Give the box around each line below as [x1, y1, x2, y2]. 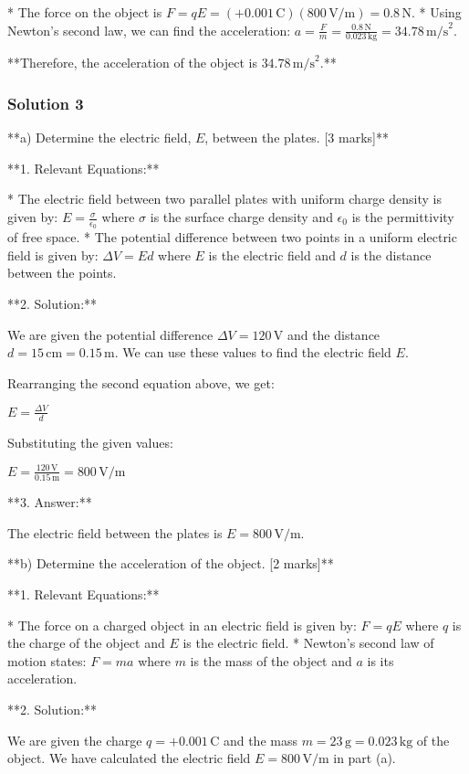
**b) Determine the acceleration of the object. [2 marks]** [7, 554, 334, 573]
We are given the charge [7, 730, 142, 749]
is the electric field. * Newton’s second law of [182, 633, 434, 652]
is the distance [350, 245, 432, 264]
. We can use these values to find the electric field [114, 343, 391, 362]
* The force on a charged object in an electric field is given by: [7, 615, 357, 634]
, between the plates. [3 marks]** [204, 128, 389, 147]
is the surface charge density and [150, 207, 333, 227]
